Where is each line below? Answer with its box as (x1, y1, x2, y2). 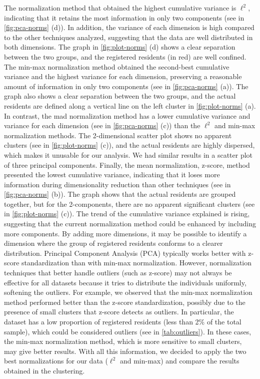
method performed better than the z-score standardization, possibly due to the (4, 296, 245, 307)
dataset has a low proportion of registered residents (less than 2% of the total (4, 316, 241, 326)
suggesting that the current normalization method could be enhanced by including (4, 218, 256, 229)
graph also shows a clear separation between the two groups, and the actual (4, 91, 236, 101)
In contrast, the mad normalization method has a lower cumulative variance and (4, 110, 250, 121)
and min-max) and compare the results (119, 355, 239, 366)
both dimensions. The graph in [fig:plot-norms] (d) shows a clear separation (4, 42, 235, 52)
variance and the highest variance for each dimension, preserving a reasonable (4, 71, 242, 82)
